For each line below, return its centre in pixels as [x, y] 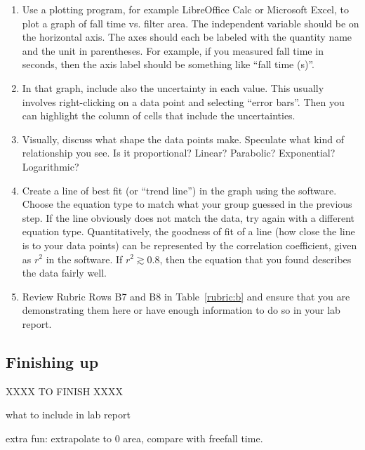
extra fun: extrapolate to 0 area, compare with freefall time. [134, 438]
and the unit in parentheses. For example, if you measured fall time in [173, 50]
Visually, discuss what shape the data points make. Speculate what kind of [183, 139]
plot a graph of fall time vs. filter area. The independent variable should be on [191, 23]
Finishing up [52, 361]
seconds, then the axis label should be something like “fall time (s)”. [168, 64]
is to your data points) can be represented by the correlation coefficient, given [190, 245]
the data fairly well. [65, 273]
